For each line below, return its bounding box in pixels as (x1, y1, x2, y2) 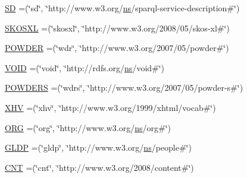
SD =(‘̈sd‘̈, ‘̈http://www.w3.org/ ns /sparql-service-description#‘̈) (5, 2, 240, 14)
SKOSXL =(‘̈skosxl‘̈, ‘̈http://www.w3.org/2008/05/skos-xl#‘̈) (5, 21, 230, 34)
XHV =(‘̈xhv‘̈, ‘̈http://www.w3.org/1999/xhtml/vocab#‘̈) (5, 101, 216, 113)
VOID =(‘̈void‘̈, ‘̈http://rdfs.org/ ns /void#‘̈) (5, 61, 165, 74)
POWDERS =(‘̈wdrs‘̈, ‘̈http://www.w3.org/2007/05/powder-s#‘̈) (5, 81, 243, 94)
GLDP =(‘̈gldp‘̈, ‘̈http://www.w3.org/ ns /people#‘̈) (5, 141, 192, 154)
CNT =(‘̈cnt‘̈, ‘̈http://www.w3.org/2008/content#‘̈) (5, 161, 194, 173)
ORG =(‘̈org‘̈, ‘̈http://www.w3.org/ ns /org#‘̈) (5, 121, 171, 133)
